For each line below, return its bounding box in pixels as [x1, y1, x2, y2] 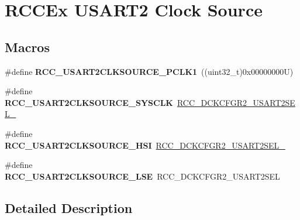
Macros [5, 37, 50, 56]
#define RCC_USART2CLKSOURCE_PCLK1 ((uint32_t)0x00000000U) [5, 65, 294, 77]
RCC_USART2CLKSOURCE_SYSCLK [5, 96, 173, 108]
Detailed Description [5, 198, 133, 216]
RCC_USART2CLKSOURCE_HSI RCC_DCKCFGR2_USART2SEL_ [5, 139, 285, 151]
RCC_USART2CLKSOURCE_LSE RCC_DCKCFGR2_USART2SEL [5, 170, 280, 182]
